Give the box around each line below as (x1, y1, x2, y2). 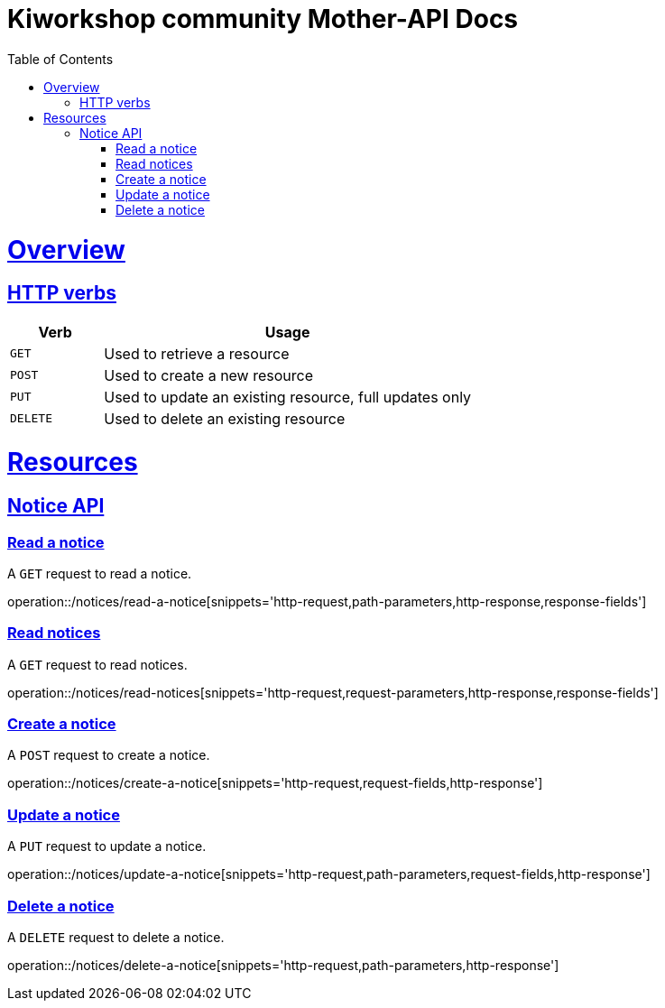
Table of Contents (7, 51, 114, 67)
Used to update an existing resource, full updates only (104, 387, 472, 406)
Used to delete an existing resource (104, 409, 346, 428)
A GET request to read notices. (7, 656, 188, 672)
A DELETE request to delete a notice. (7, 929, 225, 945)
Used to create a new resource (104, 365, 314, 384)
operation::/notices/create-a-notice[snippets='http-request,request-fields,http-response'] (7, 775, 543, 791)
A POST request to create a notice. (7, 747, 210, 763)
